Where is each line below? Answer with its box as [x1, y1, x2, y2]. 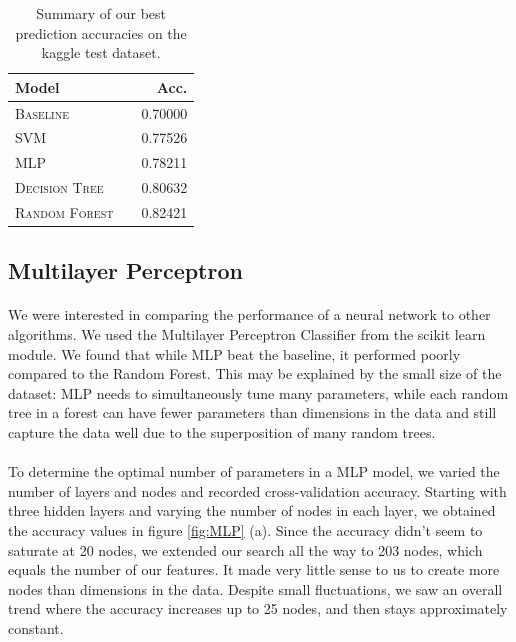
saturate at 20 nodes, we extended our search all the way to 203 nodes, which [8, 539, 483, 560]
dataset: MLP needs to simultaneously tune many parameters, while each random [8, 382, 509, 403]
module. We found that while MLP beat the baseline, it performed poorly [8, 343, 461, 364]
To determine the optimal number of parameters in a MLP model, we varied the [8, 461, 500, 482]
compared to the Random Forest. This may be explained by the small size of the [8, 363, 502, 384]
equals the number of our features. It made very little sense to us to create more [8, 559, 500, 580]
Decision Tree [15, 177, 104, 198]
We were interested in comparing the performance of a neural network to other [8, 304, 491, 325]
